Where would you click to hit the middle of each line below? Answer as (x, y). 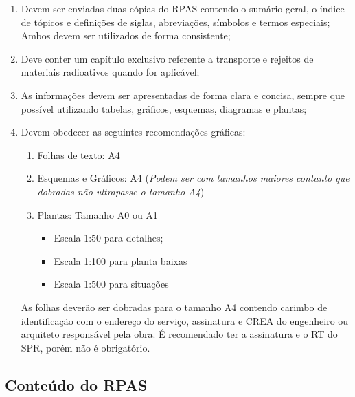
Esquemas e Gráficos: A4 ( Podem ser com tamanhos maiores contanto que (193, 178)
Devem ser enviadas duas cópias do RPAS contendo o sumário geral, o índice (183, 8)
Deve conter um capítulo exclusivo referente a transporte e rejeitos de (167, 58)
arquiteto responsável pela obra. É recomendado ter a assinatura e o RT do (179, 334)
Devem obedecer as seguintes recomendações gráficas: (133, 132)
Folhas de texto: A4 (79, 154)
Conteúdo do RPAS (76, 384)
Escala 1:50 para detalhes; (108, 238)
